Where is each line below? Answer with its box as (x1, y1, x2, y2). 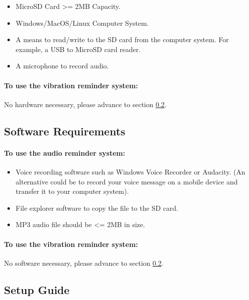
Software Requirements (4, 123, 126, 138)
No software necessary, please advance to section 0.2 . (4, 257, 164, 268)
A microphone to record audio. (15, 60, 109, 71)
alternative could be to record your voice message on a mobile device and (15, 176, 238, 186)
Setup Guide (4, 282, 70, 297)
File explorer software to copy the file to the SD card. (15, 202, 178, 213)
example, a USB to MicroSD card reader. (15, 44, 141, 54)
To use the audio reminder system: (4, 147, 125, 158)
